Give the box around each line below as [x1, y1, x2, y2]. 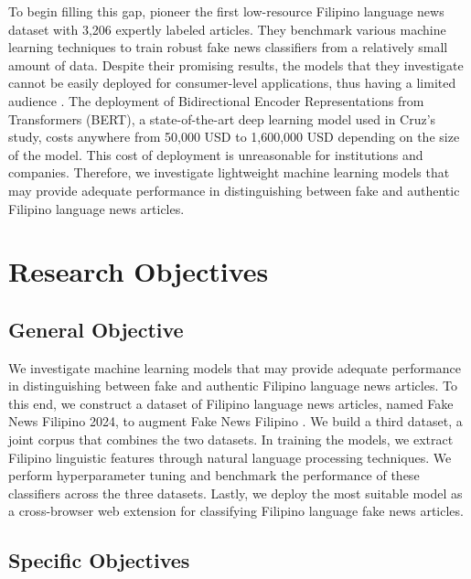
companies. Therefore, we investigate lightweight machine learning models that [8, 163, 450, 182]
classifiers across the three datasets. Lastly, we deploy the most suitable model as [8, 483, 463, 502]
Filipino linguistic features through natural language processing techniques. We [8, 447, 452, 466]
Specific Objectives [8, 546, 190, 574]
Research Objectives [8, 252, 269, 290]
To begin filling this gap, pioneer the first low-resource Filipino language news [8, 2, 444, 20]
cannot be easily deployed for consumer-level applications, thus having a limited [8, 73, 456, 92]
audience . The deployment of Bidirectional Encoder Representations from [8, 91, 424, 110]
